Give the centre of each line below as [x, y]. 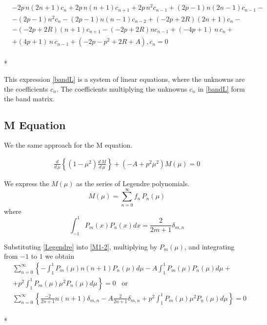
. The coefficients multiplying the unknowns [122, 88]
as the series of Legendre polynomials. [133, 183]
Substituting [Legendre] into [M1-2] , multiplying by [81, 246]
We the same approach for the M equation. [68, 145]
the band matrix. [29, 98]
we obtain [60, 256]
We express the [27, 183]
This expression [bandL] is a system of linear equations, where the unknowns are [124, 79]
